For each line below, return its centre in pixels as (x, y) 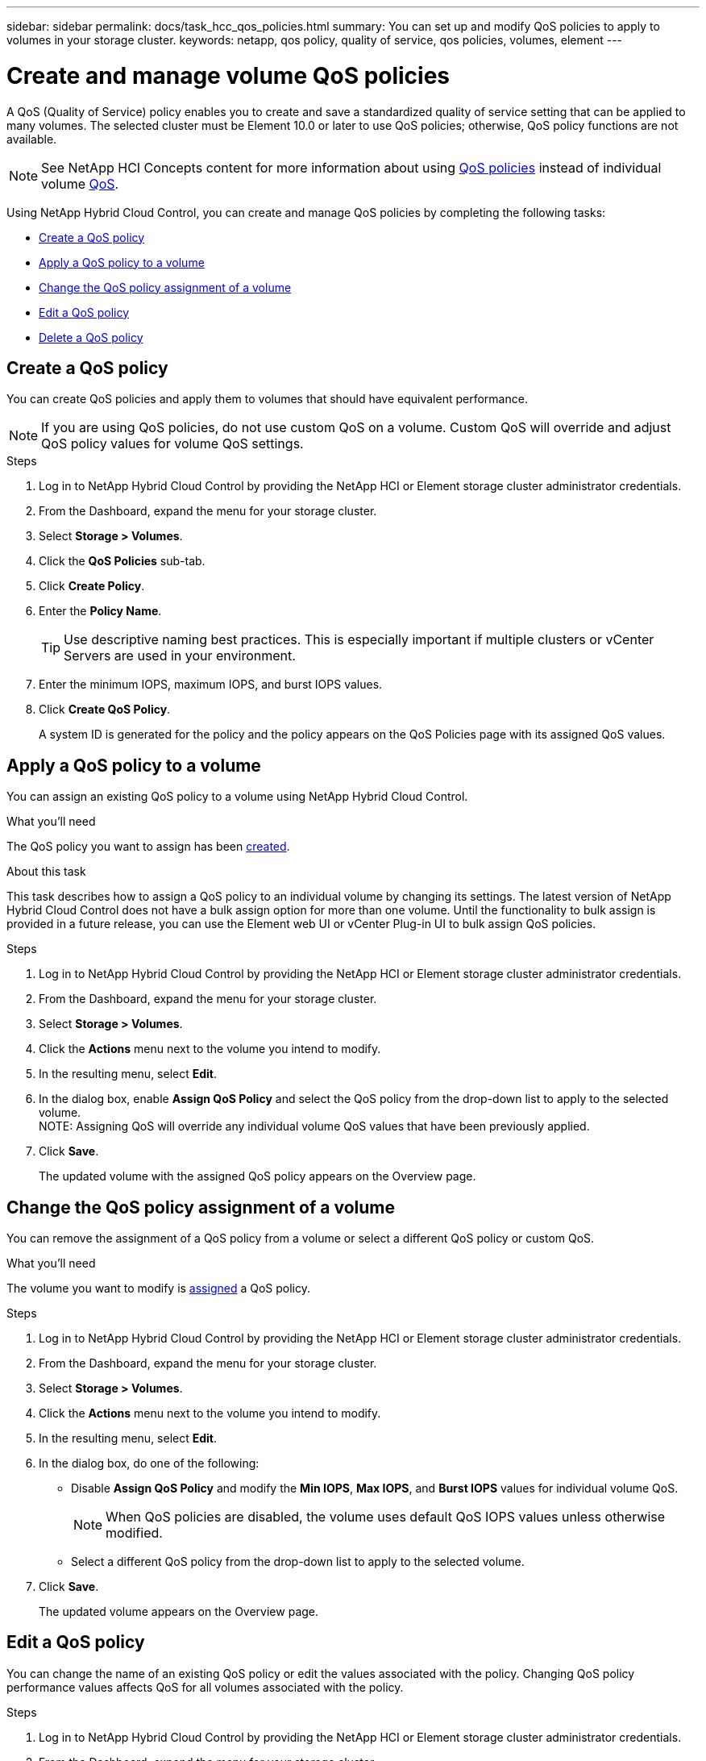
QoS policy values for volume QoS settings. (172, 444)
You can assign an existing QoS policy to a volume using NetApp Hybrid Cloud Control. (237, 797)
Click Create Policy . (92, 586)
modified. (134, 1533)
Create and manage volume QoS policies (228, 75)
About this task (46, 872)
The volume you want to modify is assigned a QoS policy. (158, 1288)
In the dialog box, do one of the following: (149, 1463)
